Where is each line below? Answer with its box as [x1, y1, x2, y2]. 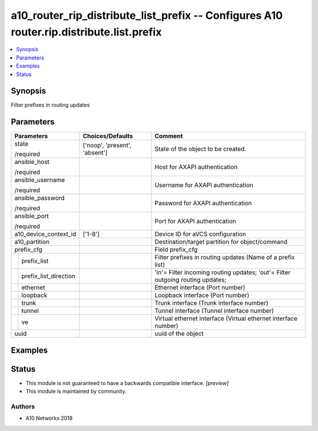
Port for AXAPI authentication [154, 217, 237, 225]
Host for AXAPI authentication [154, 163, 238, 171]
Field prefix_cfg [154, 245, 198, 254]
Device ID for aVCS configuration [154, 230, 247, 238]
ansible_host [14, 158, 50, 166]
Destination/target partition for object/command [154, 238, 288, 246]
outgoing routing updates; [154, 276, 227, 284]
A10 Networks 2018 [25, 414, 73, 422]
